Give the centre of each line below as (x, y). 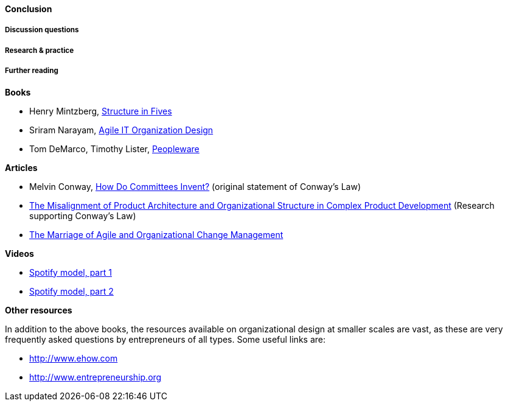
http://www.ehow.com (74, 358)
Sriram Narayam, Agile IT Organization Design (121, 130)
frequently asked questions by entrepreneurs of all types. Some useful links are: (165, 339)
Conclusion (29, 9)
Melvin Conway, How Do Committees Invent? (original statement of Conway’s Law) (195, 186)
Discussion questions (42, 30)
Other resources (39, 310)
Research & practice (40, 50)
